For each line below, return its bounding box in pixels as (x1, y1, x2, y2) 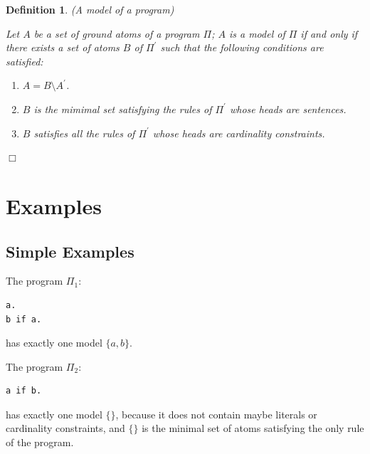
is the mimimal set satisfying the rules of (33, 101, 212, 116)
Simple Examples (6, 240, 134, 262)
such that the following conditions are (160, 40, 324, 55)
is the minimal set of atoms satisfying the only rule (142, 421, 364, 435)
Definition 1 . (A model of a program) (6, 2, 174, 16)
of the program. (6, 435, 74, 450)
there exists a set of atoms (6, 40, 120, 55)
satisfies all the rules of (33, 125, 135, 140)
